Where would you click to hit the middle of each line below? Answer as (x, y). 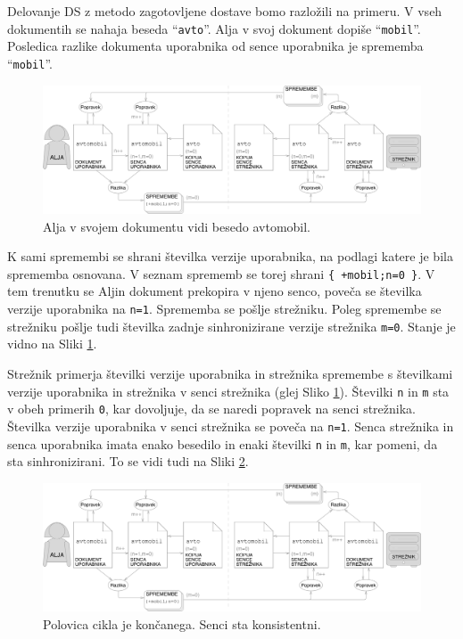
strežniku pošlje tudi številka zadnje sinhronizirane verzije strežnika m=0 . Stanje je (231, 326)
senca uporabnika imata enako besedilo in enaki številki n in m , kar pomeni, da (223, 443)
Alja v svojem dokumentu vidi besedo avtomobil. (177, 226)
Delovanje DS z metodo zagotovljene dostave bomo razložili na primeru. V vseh (225, 11)
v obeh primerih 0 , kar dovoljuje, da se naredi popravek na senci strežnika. (212, 409)
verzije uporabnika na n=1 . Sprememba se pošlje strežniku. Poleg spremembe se (224, 309)
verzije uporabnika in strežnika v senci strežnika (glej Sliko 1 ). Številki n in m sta (228, 391)
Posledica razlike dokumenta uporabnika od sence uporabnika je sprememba (215, 46)
